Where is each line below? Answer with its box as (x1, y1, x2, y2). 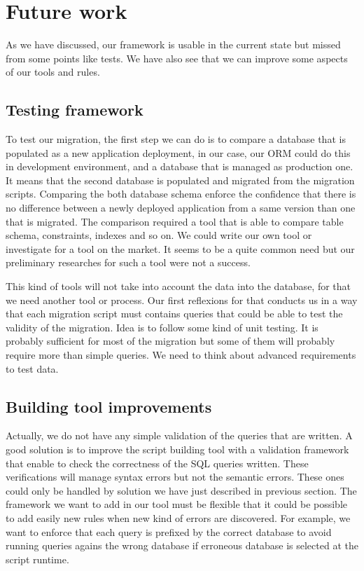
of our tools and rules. (6, 64, 100, 79)
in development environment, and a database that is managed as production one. (6, 159, 353, 174)
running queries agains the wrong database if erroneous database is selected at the (6, 538, 358, 553)
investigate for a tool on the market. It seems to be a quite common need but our (6, 241, 355, 256)
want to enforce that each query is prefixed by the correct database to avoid (6, 524, 332, 539)
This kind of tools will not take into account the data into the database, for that (6, 279, 351, 294)
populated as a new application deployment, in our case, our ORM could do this (6, 145, 351, 160)
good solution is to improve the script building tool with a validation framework (6, 442, 349, 456)
